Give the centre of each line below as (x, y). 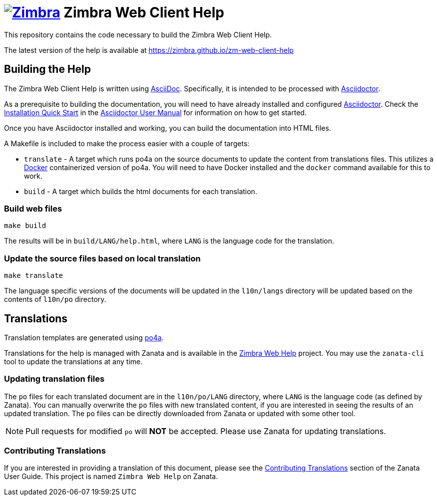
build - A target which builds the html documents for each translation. (141, 191)
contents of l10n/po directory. (55, 299)
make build (25, 226)
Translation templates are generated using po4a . (84, 337)
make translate (34, 276)
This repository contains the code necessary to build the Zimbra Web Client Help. (138, 34)
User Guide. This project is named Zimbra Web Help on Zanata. (111, 477)
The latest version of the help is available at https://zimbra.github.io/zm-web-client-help (149, 50)
